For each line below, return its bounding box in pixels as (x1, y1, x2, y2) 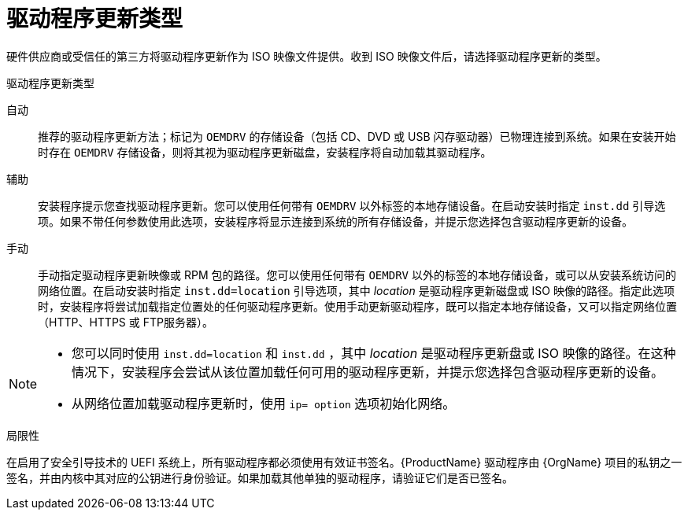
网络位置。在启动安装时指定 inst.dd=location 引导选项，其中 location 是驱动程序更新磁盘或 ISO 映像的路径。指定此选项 (38, 283, 675, 297)
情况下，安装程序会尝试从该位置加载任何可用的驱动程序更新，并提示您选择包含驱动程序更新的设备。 (72, 363, 664, 380)
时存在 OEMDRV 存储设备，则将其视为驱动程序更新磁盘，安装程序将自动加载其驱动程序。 (38, 145, 492, 159)
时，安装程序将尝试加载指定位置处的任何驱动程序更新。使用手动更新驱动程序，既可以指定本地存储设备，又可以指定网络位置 (38, 299, 677, 313)
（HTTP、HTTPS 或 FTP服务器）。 (38, 315, 213, 329)
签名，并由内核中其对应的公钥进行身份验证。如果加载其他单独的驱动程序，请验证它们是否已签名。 (6, 470, 513, 485)
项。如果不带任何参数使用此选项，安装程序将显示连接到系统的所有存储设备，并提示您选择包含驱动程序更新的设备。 (38, 214, 633, 228)
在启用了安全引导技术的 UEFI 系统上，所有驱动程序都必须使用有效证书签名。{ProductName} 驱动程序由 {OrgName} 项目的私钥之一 (6, 455, 682, 469)
